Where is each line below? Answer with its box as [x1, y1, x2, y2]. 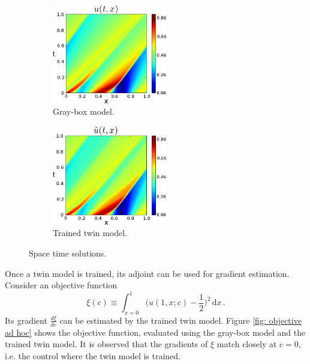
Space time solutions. [29, 246, 107, 259]
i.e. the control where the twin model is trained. [5, 350, 181, 362]
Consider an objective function [5, 279, 118, 291]
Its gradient [5, 314, 47, 326]
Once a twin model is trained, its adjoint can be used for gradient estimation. [5, 267, 290, 279]
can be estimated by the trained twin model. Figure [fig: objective [59, 314, 302, 326]
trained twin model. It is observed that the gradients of [5, 338, 208, 350]
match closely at [216, 338, 277, 350]
